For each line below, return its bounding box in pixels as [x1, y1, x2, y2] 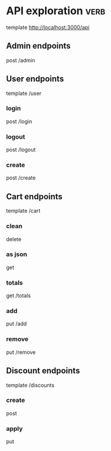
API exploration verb [6, 4, 106, 18]
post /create [6, 174, 36, 181]
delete [6, 235, 22, 242]
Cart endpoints [6, 191, 63, 201]
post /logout [6, 146, 36, 153]
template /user [6, 89, 42, 97]
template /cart [6, 207, 41, 215]
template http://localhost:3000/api [6, 24, 90, 31]
